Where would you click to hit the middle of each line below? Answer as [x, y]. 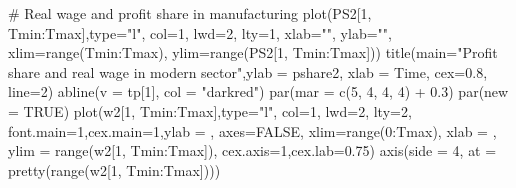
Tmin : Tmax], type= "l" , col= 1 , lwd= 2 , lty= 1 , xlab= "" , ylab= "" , [200, 32]
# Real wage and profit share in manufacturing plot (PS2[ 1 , [190, 13]
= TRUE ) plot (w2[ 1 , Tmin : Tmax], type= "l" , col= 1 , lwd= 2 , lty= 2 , [210, 110]
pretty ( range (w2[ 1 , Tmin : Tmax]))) [114, 169]
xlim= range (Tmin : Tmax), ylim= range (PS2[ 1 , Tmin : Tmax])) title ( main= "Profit [253, 52]
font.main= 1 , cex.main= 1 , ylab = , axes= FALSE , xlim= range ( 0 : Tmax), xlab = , [252, 130]
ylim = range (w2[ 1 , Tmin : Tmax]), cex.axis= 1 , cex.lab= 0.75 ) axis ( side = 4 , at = [252, 150]
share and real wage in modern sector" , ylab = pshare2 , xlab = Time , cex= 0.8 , [248, 71]
